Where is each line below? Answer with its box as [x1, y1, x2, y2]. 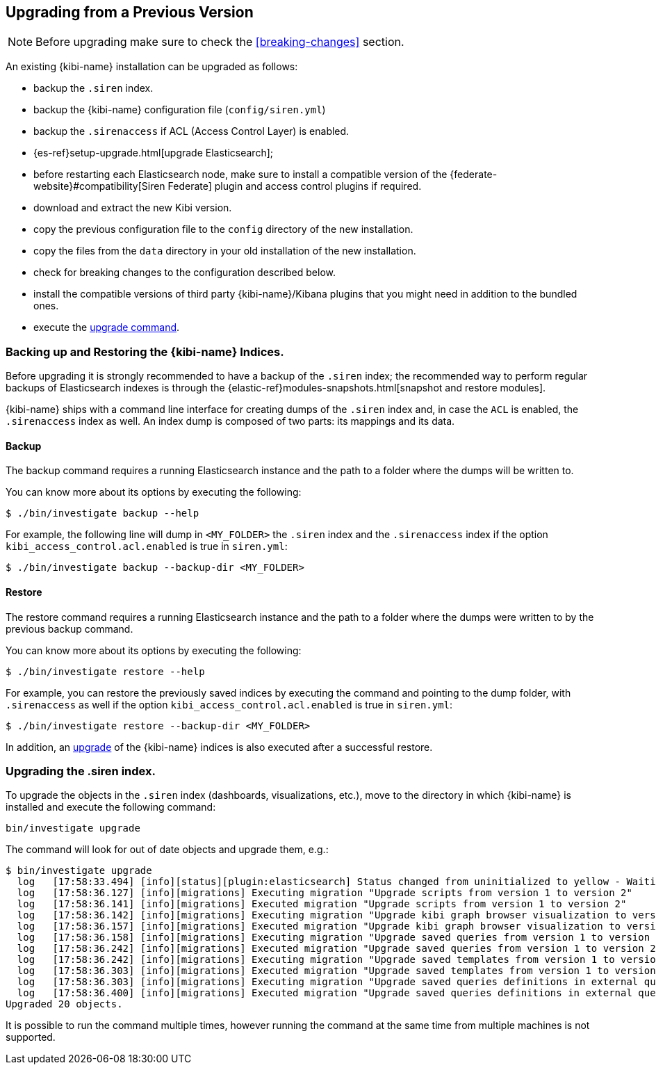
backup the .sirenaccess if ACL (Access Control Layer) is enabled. [33, 125, 350, 138]
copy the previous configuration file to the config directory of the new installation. [33, 223, 413, 236]
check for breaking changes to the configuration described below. [33, 266, 336, 279]
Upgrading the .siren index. [6, 763, 156, 778]
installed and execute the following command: [6, 801, 216, 813]
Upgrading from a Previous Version [6, 3, 254, 21]
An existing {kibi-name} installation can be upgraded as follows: [6, 60, 298, 73]
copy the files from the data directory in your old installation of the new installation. [33, 245, 416, 257]
